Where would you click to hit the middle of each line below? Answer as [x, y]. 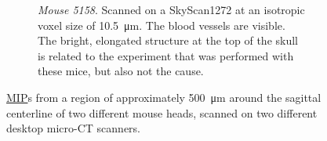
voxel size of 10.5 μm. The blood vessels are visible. [162, 25]
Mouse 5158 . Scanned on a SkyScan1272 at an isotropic [171, 9]
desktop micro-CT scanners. [74, 128]
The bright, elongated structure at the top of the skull [168, 40]
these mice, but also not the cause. [121, 71]
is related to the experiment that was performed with [166, 55]
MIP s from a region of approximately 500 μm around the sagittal [164, 97]
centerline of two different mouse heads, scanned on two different [162, 112]
